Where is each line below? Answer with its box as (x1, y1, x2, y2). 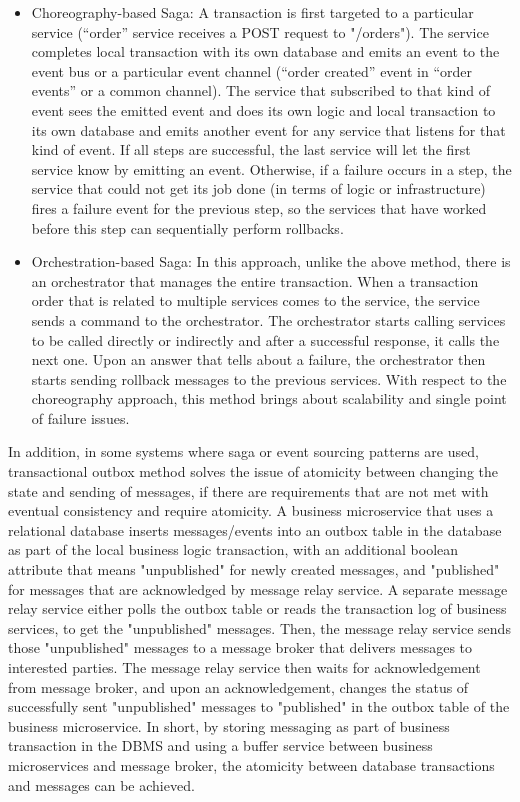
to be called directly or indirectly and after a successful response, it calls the (31, 329, 500, 350)
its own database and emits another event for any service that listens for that (31, 119, 506, 140)
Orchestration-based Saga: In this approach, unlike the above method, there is (31, 251, 511, 272)
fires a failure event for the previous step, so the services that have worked (31, 197, 487, 218)
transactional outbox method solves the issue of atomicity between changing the (8, 461, 499, 482)
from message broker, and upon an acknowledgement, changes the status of (8, 676, 469, 697)
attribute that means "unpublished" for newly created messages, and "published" (8, 559, 500, 580)
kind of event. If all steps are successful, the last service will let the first (31, 139, 471, 160)
